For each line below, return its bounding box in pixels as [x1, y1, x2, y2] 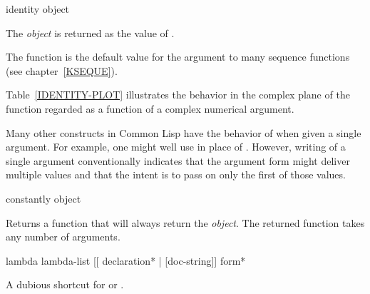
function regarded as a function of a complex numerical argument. [6, 101, 294, 116]
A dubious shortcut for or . [6, 277, 124, 292]
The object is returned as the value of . [6, 25, 175, 40]
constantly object [6, 191, 81, 206]
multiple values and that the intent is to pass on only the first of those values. [6, 167, 346, 182]
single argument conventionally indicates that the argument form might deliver [6, 153, 350, 168]
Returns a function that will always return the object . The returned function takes [6, 215, 365, 230]
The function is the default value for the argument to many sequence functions [6, 49, 350, 64]
